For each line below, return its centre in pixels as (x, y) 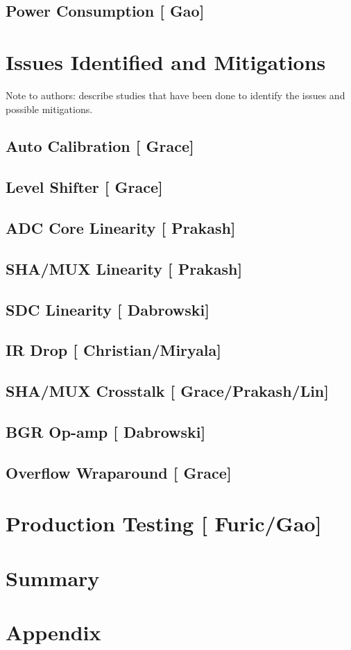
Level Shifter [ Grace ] (84, 187)
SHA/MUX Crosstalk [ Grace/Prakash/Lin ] (167, 391)
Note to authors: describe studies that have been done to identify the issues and (175, 95)
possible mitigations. (49, 109)
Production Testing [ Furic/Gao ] (164, 523)
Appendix (53, 632)
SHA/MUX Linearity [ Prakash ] (124, 268)
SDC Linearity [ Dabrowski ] (108, 309)
